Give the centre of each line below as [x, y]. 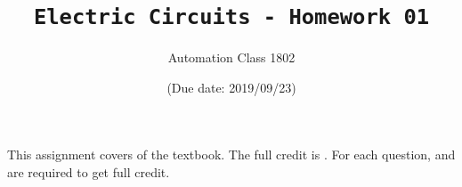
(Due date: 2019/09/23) [231, 87]
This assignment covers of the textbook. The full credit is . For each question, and [231, 154]
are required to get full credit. [89, 172]
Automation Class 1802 [231, 57]
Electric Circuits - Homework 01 [231, 17]
